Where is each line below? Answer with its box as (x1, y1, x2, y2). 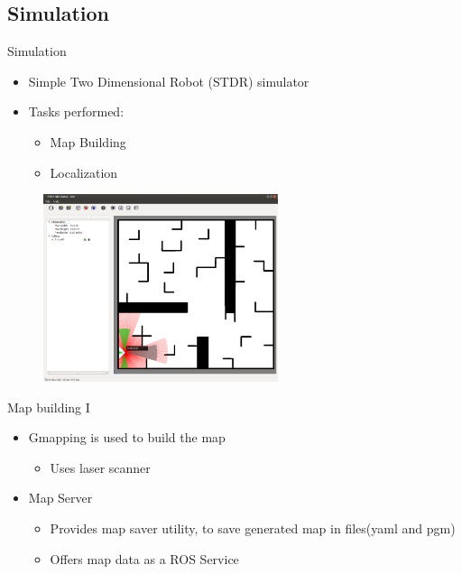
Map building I (7, 397, 90, 416)
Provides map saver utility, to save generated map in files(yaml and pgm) (50, 519, 456, 537)
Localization (50, 162, 118, 181)
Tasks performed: (28, 102, 125, 121)
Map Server (28, 488, 93, 507)
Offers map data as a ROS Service (50, 549, 239, 568)
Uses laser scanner (50, 458, 151, 477)
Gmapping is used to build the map (28, 428, 226, 447)
